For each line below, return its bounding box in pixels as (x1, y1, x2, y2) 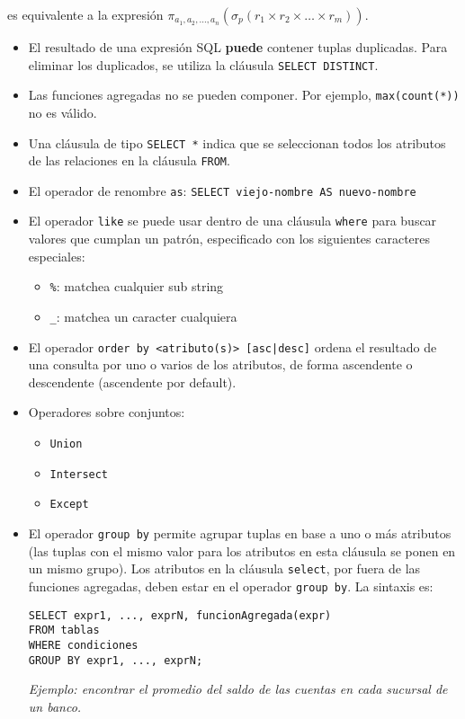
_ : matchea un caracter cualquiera (49, 306, 237, 325)
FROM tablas (28, 624, 100, 637)
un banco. (28, 697, 82, 715)
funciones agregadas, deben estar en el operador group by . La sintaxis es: (28, 576, 434, 595)
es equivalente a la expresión (7, 5, 164, 23)
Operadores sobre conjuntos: (28, 403, 185, 422)
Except (49, 498, 89, 511)
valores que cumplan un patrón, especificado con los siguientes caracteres (28, 229, 431, 248)
